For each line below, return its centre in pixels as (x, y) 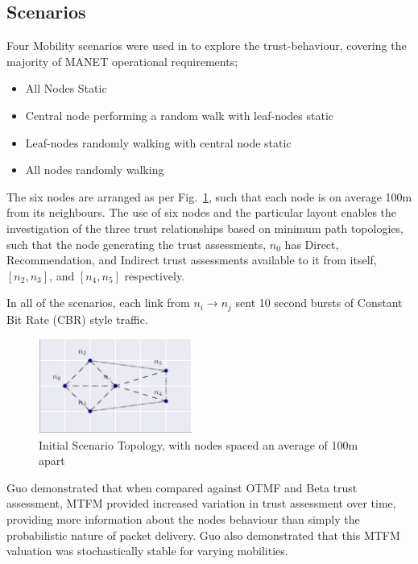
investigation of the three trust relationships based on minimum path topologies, (205, 228)
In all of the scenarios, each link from (98, 303)
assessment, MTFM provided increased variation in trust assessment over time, (201, 503)
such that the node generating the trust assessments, (137, 244)
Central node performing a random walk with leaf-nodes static (180, 115)
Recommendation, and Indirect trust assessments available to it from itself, (192, 260)
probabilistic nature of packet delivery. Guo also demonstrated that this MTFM (203, 535)
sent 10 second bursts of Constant (319, 303)
